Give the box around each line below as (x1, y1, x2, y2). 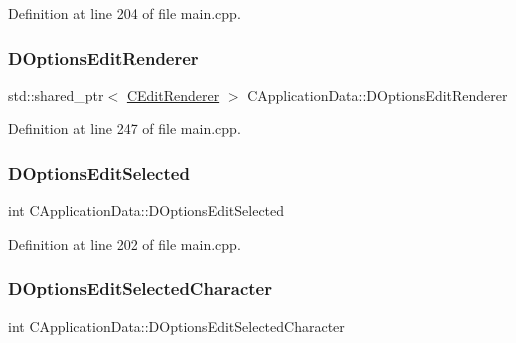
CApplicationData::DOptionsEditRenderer (247, 84, 508, 105)
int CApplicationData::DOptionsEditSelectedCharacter (8, 315, 345, 336)
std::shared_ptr (8, 84, 104, 105)
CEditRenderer (126, 84, 220, 105)
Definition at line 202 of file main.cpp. (8, 233, 241, 254)
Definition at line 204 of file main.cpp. (8, 3, 241, 23)
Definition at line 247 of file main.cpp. (8, 118, 241, 139)
